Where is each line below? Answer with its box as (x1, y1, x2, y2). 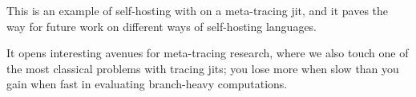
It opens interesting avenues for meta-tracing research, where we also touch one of (6, 45, 409, 61)
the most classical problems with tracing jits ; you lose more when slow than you (6, 60, 399, 76)
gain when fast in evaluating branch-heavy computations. (6, 76, 288, 92)
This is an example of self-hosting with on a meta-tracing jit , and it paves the (6, 2, 389, 18)
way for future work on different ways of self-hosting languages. (6, 17, 317, 34)
